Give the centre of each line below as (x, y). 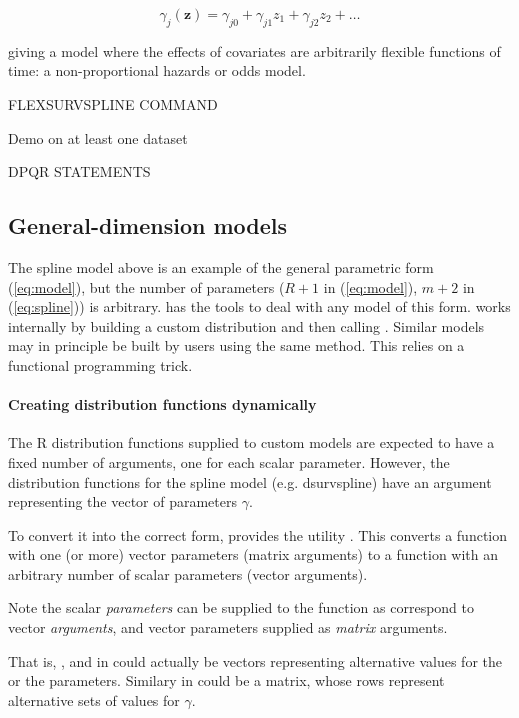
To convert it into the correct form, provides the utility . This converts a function (258, 534)
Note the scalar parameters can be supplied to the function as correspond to (241, 607)
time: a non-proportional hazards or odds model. (157, 70)
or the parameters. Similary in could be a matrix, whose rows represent (226, 680)
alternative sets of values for (94, 699)
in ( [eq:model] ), (370, 286)
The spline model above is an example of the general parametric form (221, 266)
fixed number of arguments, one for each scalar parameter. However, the (229, 461)
